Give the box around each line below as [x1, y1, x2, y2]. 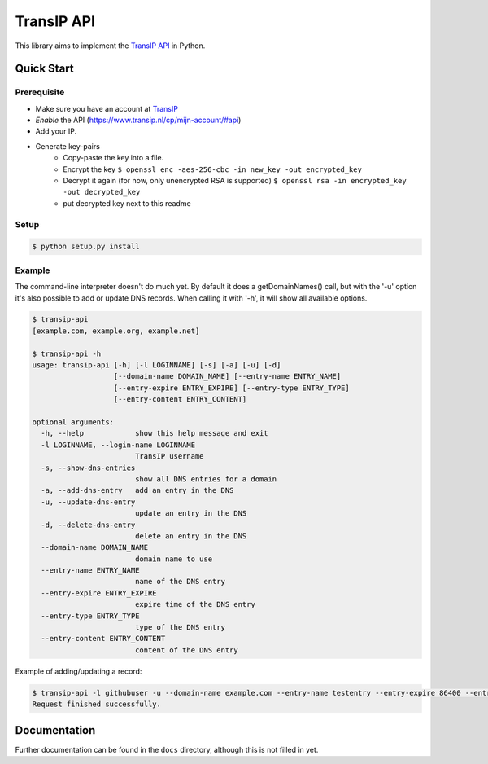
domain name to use [134, 554, 213, 564]
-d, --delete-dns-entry [41, 520, 136, 529]
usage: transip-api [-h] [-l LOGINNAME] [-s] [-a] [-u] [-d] [32, 361, 281, 370]
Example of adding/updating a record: [15, 666, 142, 676]
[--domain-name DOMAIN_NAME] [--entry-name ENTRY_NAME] [113, 371, 342, 381]
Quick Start [15, 62, 74, 76]
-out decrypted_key [63, 187, 141, 197]
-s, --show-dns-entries [41, 463, 136, 472]
